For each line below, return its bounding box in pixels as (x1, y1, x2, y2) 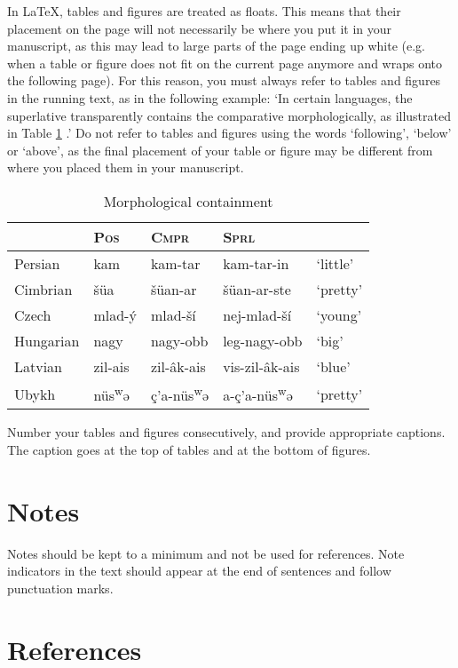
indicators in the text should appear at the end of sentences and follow (7, 561, 391, 580)
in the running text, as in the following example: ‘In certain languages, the (7, 88, 413, 107)
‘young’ (316, 304, 362, 325)
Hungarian (14, 330, 80, 351)
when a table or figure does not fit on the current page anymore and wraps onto (7, 53, 442, 72)
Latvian (14, 355, 63, 377)
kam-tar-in (223, 252, 289, 274)
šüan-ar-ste (223, 278, 291, 299)
